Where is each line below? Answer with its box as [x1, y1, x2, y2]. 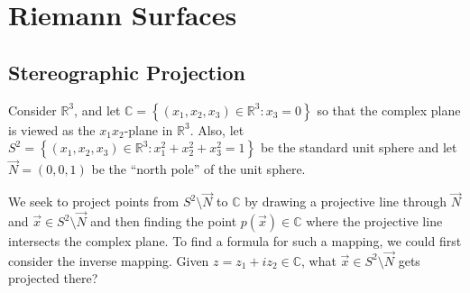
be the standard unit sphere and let [260, 138, 457, 157]
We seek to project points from [8, 192, 180, 211]
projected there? [8, 269, 98, 288]
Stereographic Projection [8, 58, 246, 86]
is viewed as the [8, 120, 96, 139]
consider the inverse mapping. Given [8, 251, 209, 270]
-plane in [124, 120, 173, 139]
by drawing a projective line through [244, 192, 447, 211]
